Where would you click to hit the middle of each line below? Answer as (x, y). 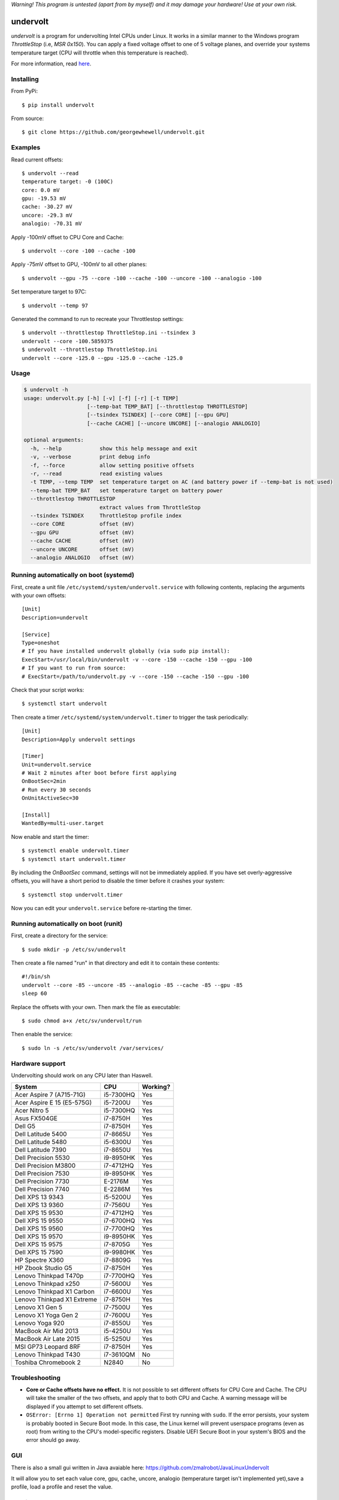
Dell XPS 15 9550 (39, 1221)
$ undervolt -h (46, 390)
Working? (156, 1087)
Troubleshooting (36, 1378)
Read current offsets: (37, 160)
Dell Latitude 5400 (41, 1134)
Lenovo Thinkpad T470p (49, 1276)
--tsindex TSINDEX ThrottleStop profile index (106, 515)
